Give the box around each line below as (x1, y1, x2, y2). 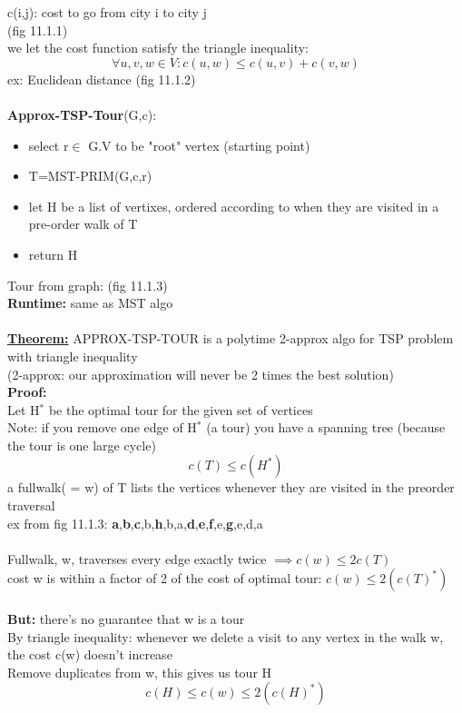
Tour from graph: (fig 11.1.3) (7, 275, 168, 294)
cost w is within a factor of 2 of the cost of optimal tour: (7, 569, 322, 588)
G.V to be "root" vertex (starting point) (88, 135, 310, 154)
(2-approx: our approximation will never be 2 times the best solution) (7, 364, 394, 383)
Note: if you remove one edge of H (7, 418, 197, 437)
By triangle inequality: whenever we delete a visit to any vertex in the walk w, (7, 627, 444, 646)
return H (28, 244, 78, 263)
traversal (7, 496, 55, 515)
